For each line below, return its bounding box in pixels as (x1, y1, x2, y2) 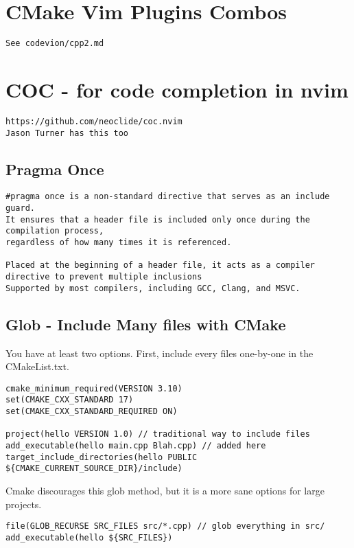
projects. (5, 496, 42, 511)
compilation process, (5, 226, 104, 236)
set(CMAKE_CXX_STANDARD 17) (5, 395, 134, 405)
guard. (5, 203, 35, 214)
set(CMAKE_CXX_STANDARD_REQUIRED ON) (5, 407, 178, 417)
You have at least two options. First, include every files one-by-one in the (5, 345, 314, 360)
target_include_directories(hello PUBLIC (5, 452, 198, 462)
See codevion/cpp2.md (5, 38, 104, 49)
